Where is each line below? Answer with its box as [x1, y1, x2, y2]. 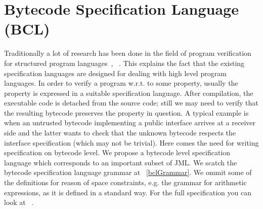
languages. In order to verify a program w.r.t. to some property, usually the [4, 78, 238, 88]
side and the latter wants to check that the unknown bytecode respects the [4, 127, 236, 138]
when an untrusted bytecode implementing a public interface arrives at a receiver [4, 117, 255, 128]
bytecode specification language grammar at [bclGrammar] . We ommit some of [4, 167, 252, 178]
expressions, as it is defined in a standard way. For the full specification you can [4, 187, 251, 197]
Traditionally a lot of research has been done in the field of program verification [4, 48, 251, 58]
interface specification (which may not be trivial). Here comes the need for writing [4, 137, 259, 148]
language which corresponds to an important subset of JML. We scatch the [4, 157, 237, 167]
